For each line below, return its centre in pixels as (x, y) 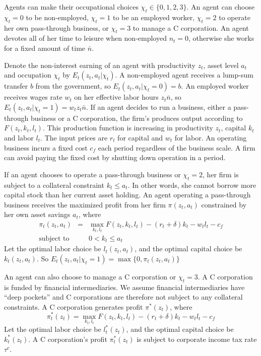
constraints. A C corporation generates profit (74, 306)
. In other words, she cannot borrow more (192, 185)
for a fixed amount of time (45, 48)
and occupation (28, 75)
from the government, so (73, 86)
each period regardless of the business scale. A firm (177, 147)
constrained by (224, 204)
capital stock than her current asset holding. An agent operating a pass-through (127, 195)
